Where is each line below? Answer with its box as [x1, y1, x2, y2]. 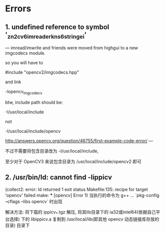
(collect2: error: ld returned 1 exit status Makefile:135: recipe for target [5, 186, 148, 192]
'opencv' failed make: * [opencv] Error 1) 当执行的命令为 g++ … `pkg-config [5, 192, 160, 198]
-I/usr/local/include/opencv [5, 128, 61, 134]
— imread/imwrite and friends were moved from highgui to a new [5, 45, 138, 51]
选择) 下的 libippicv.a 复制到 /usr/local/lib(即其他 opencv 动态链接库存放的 [9, 216, 160, 222]
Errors [5, 3, 31, 14]
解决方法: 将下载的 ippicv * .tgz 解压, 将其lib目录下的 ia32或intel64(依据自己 [5, 209, 156, 216]
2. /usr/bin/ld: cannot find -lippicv [5, 173, 112, 181]
